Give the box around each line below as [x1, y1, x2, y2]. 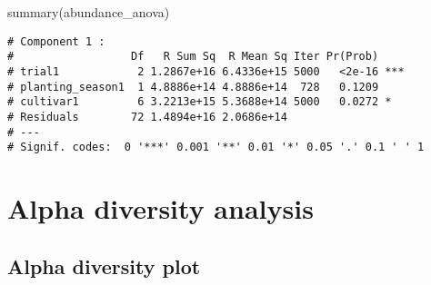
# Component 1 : [7, 34, 105, 48]
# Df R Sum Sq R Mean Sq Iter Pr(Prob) [7, 50, 379, 64]
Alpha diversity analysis [7, 190, 314, 227]
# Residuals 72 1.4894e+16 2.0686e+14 [7, 110, 287, 123]
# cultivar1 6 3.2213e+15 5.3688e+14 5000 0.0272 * [7, 95, 392, 109]
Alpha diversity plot [7, 251, 201, 280]
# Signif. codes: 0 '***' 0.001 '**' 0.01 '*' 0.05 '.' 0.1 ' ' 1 [7, 141, 425, 154]
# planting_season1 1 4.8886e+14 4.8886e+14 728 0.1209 [7, 80, 379, 93]
